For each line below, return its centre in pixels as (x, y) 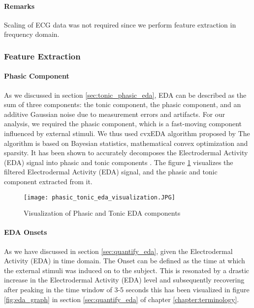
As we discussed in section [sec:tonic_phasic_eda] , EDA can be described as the (125, 95)
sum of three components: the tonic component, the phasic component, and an (123, 104)
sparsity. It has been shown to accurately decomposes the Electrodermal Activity (126, 153)
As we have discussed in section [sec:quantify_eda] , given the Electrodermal (118, 251)
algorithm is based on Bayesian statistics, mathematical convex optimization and (126, 143)
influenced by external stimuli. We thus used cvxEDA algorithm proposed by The (127, 133)
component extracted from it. (48, 181)
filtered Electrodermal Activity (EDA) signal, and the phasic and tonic (111, 172)
